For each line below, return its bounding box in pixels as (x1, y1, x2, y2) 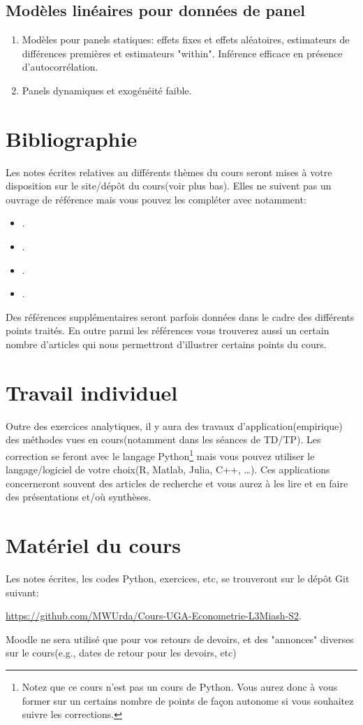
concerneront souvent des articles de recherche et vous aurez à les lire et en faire (6, 475, 348, 490)
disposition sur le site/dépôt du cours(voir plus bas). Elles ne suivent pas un (6, 178, 332, 193)
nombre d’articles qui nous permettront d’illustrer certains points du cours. (6, 337, 327, 352)
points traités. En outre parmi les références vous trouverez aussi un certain (6, 323, 329, 338)
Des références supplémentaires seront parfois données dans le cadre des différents (6, 309, 355, 324)
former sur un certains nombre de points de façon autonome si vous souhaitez (22, 693, 354, 708)
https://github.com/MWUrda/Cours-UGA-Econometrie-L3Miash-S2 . (6, 608, 302, 623)
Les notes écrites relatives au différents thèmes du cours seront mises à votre (6, 164, 332, 179)
